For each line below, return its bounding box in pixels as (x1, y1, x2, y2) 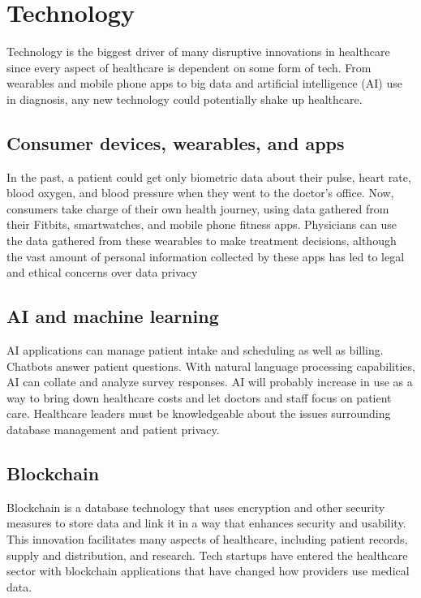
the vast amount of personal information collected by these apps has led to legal (6, 247, 405, 265)
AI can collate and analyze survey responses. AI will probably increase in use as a (6, 373, 413, 390)
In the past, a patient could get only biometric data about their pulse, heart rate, (6, 168, 411, 185)
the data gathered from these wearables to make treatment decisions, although (6, 232, 397, 249)
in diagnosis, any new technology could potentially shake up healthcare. (6, 90, 363, 107)
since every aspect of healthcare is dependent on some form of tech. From (6, 58, 372, 75)
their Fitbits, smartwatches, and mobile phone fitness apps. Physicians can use (6, 216, 397, 233)
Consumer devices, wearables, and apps (6, 130, 345, 155)
